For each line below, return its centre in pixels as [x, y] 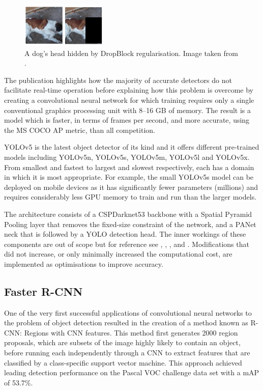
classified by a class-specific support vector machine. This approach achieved [123, 362]
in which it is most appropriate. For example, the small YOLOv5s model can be [129, 177]
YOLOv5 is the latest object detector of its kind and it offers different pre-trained [132, 147]
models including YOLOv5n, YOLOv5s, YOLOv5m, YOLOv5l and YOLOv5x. [127, 157]
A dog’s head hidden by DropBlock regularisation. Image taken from [131, 53]
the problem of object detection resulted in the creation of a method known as [126, 323]
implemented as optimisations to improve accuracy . [84, 263]
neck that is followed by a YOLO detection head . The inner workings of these [125, 234]
